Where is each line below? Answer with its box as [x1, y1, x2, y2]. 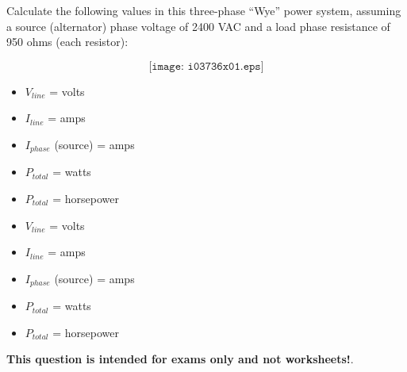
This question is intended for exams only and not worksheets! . [6, 351, 354, 367]
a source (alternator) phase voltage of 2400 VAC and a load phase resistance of [6, 17, 390, 34]
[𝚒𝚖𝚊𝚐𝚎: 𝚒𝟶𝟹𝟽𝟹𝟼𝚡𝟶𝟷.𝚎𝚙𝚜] [148, 60, 264, 72]
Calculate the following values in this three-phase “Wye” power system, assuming [6, 2, 401, 18]
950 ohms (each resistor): [6, 33, 129, 50]
